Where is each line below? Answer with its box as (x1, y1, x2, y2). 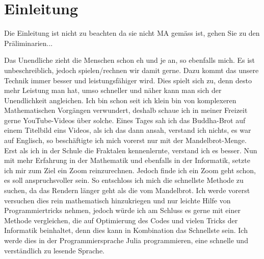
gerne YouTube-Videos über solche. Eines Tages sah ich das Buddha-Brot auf (4, 114, 246, 125)
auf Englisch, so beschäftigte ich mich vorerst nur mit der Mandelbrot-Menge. (4, 135, 247, 146)
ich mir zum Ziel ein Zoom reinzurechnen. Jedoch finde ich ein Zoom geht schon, (4, 164, 256, 175)
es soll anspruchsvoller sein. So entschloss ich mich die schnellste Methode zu (4, 175, 244, 185)
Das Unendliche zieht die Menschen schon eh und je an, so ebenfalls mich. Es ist (4, 55, 255, 65)
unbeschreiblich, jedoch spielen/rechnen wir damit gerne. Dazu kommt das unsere (4, 64, 259, 75)
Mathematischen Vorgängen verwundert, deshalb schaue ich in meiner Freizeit (4, 105, 248, 115)
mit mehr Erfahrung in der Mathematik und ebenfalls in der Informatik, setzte (4, 155, 250, 166)
